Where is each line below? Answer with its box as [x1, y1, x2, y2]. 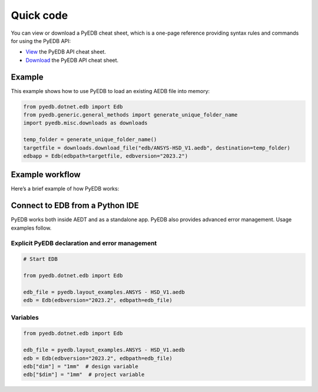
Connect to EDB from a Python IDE [11, 201, 139, 211]
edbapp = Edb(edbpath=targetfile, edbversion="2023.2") [23, 152, 188, 159]
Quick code [11, 9, 68, 22]
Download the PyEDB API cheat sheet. [25, 57, 119, 64]
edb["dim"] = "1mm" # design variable [23, 363, 138, 370]
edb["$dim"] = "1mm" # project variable [23, 371, 145, 378]
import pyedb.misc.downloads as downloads [23, 119, 148, 127]
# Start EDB [23, 256, 58, 263]
